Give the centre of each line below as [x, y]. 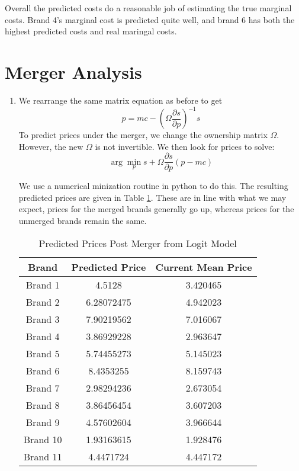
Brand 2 [43, 302]
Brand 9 [43, 422]
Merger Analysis [73, 71]
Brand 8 [43, 405]
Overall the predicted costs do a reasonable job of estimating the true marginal [148, 8]
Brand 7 [43, 387]
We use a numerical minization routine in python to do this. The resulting [153, 186]
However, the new [51, 146]
